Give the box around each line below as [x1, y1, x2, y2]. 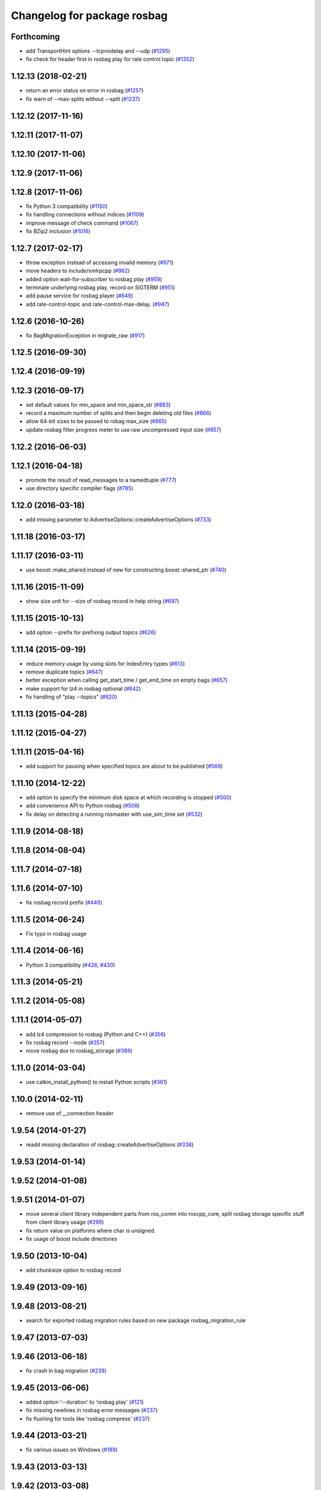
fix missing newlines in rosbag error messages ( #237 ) [26, 1407, 158, 1414]
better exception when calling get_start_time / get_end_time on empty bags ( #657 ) [26, 676, 228, 684]
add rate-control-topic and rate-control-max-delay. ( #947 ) [26, 300, 169, 308]
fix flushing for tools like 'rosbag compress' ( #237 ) [26, 1415, 150, 1422]
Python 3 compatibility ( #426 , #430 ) [26, 961, 115, 968]
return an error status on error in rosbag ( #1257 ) [26, 87, 144, 94]
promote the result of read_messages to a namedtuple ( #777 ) [26, 476, 177, 483]
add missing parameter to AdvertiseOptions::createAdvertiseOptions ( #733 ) [26, 516, 212, 523]
